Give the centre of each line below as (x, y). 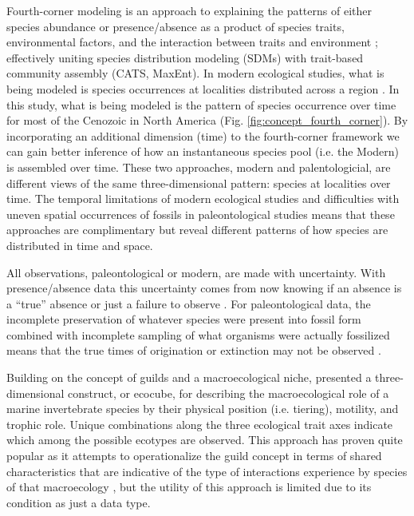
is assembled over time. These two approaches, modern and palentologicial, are (199, 167)
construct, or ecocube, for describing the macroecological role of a (229, 393)
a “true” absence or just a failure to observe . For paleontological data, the (189, 303)
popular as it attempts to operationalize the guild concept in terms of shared (194, 456)
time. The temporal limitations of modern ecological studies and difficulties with (203, 198)
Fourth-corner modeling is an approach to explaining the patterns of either (189, 10)
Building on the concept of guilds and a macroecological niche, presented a (189, 377)
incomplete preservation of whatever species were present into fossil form (184, 319)
